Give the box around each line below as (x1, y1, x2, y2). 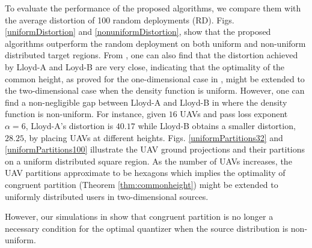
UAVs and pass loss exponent (180, 107, 288, 120)
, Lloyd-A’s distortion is (25, 119, 114, 132)
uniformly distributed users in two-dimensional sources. (5, 190, 209, 202)
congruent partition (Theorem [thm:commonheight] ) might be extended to (5, 178, 278, 190)
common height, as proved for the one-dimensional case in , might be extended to (5, 72, 305, 85)
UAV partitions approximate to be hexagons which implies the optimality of (5, 166, 286, 179)
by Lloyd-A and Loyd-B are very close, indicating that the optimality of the (5, 60, 285, 73)
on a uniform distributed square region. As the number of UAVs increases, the (5, 154, 292, 167)
